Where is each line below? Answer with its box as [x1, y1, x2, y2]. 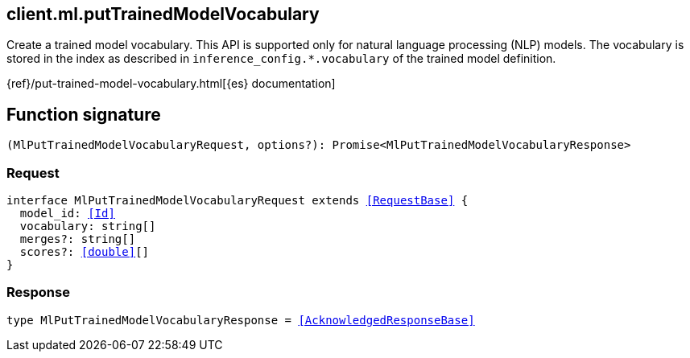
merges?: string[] [19, 232, 136, 246]
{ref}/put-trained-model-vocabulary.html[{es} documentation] [6, 76, 336, 91]
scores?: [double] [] [19, 245, 150, 259]
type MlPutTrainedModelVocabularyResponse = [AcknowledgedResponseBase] [6, 313, 475, 327]
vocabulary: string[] [19, 220, 156, 233]
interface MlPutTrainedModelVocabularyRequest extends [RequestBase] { [6, 194, 469, 208]
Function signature [6, 104, 161, 125]
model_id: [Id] [19, 207, 115, 220]
